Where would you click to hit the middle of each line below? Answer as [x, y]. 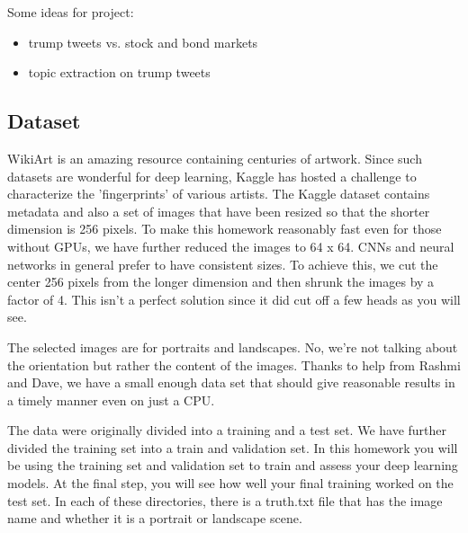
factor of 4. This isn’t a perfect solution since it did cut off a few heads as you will [234, 299]
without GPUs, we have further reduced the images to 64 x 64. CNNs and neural [231, 246]
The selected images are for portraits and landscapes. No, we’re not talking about [233, 346]
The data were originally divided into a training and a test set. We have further [227, 430]
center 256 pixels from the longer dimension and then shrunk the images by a [221, 282]
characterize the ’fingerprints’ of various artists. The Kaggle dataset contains [219, 194]
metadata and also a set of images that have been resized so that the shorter [219, 211]
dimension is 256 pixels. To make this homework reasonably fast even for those [225, 229]
